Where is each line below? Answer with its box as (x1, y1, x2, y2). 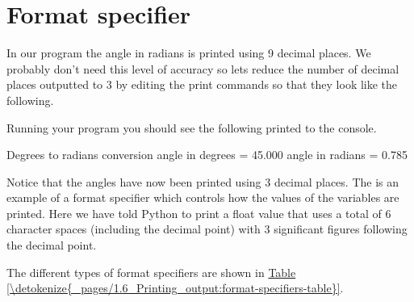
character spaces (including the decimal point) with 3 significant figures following (6, 220, 408, 237)
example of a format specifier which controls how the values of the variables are (6, 189, 399, 206)
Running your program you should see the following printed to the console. (6, 119, 377, 136)
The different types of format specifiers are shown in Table (6, 263, 296, 280)
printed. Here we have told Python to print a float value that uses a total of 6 (6, 204, 391, 221)
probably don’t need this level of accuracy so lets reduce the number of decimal (6, 60, 399, 77)
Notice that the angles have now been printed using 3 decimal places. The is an (6, 173, 399, 190)
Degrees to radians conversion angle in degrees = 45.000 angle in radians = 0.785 (6, 146, 408, 163)
